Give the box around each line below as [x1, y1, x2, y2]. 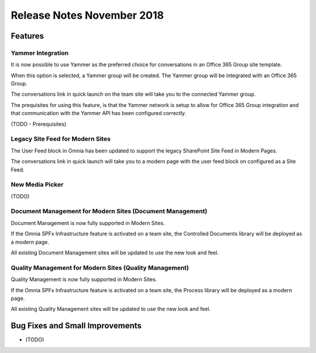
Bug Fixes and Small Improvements [11, 321, 142, 331]
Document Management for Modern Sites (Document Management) [11, 207, 208, 216]
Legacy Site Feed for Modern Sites [11, 135, 111, 143]
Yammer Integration [11, 49, 69, 57]
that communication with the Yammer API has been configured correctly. [11, 110, 187, 117]
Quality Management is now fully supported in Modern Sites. [11, 276, 157, 283]
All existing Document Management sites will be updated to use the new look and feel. [11, 249, 219, 257]
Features [11, 31, 44, 41]
